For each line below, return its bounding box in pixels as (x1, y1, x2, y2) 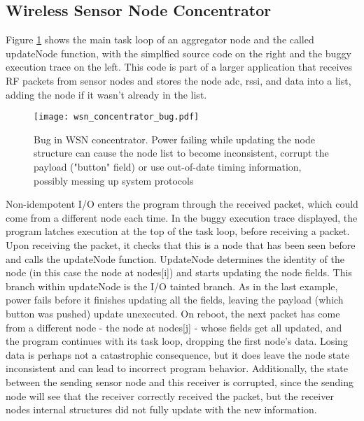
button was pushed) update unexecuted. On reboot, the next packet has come (6, 306, 340, 320)
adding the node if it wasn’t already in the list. (6, 87, 207, 101)
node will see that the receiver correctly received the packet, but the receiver (6, 388, 334, 403)
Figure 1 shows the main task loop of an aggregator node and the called (6, 32, 314, 47)
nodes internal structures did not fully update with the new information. (6, 402, 317, 417)
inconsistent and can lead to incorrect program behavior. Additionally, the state (6, 361, 348, 376)
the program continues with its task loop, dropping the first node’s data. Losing (6, 334, 348, 348)
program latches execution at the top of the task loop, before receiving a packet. (6, 224, 350, 238)
